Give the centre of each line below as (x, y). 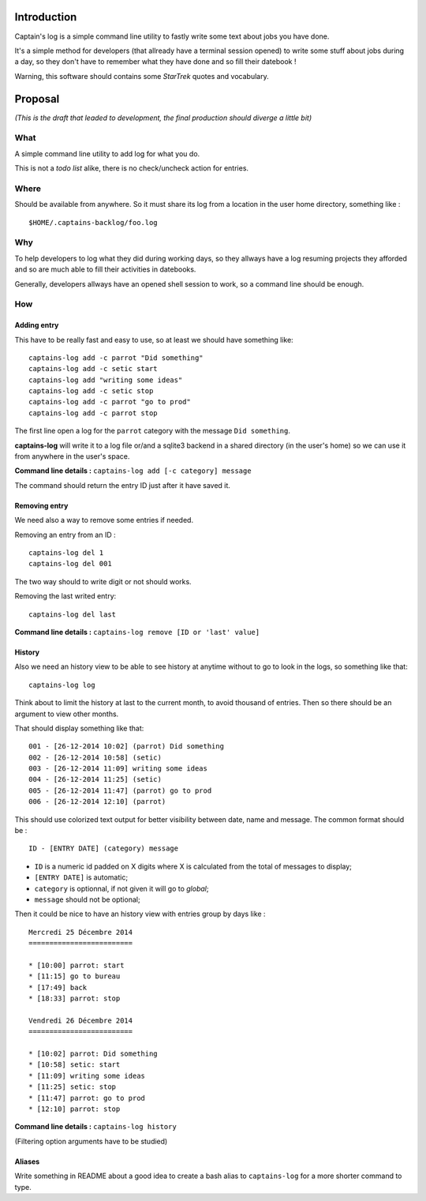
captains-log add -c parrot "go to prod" (110, 402)
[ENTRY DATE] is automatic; (81, 877)
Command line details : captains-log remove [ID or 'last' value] (137, 632)
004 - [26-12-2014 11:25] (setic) (95, 779)
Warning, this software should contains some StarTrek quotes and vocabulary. (142, 76)
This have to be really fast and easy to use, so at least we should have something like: (154, 340)
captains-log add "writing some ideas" (106, 380)
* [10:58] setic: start (75, 1065)
